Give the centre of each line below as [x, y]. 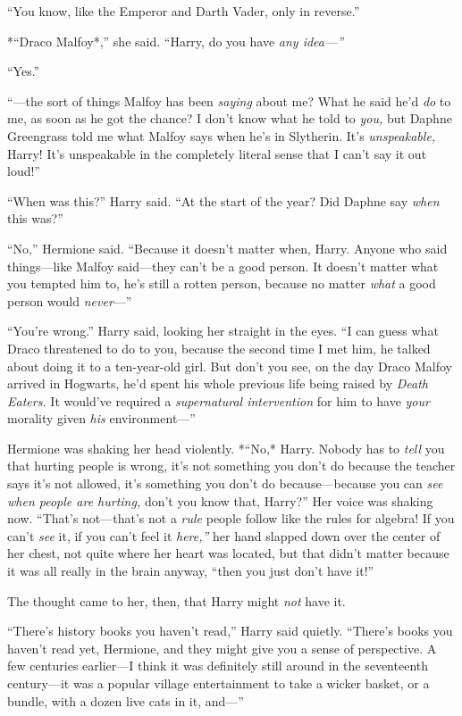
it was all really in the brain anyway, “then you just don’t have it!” [191, 571]
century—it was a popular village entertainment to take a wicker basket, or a [218, 683]
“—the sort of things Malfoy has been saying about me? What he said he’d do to [229, 100]
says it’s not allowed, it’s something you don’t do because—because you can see [225, 483]
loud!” [24, 171]
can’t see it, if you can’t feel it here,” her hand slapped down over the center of [224, 535]
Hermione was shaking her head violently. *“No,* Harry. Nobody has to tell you [226, 448]
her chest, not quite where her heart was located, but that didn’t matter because [228, 553]
